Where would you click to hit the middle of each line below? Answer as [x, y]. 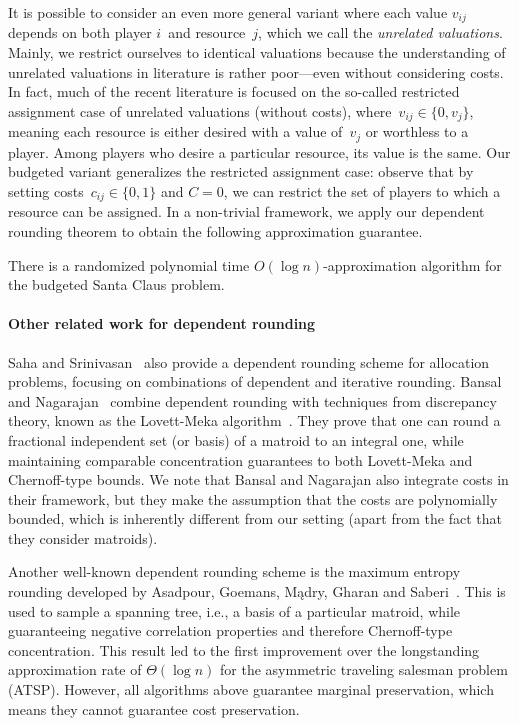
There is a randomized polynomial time [129, 264]
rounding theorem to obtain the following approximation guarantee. [215, 230]
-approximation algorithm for [412, 264]
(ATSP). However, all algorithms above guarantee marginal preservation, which [251, 689]
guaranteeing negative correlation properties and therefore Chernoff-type [230, 630]
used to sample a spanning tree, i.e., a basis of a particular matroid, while [234, 610]
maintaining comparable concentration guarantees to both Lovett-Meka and [240, 459]
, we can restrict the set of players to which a [362, 190]
